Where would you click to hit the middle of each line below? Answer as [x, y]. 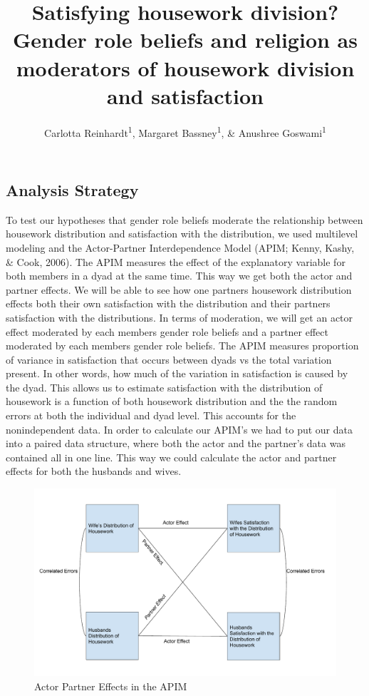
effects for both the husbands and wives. [94, 471]
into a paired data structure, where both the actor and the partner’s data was [176, 443]
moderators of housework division [185, 67]
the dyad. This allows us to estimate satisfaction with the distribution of [164, 387]
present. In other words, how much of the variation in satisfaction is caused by [177, 373]
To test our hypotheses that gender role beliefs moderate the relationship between [184, 219]
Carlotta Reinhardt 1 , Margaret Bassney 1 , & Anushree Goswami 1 [185, 131]
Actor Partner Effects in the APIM [111, 686]
